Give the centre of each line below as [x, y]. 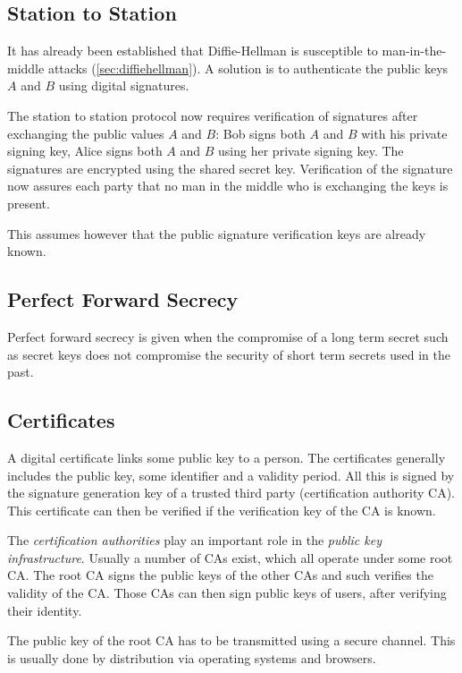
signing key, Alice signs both [85, 151]
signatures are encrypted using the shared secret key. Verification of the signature [230, 168]
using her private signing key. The [311, 151]
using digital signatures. [124, 85]
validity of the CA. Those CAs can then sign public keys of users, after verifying [227, 593]
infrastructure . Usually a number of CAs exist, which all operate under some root [230, 557]
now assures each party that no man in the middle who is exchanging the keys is [228, 186]
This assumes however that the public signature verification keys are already [217, 233]
